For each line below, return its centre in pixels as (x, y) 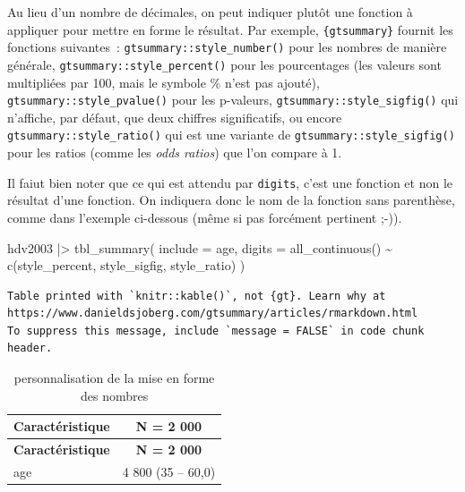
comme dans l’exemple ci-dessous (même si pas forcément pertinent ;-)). (205, 217)
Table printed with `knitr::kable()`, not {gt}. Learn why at (197, 296)
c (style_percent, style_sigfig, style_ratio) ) (126, 265)
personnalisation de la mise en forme (114, 378)
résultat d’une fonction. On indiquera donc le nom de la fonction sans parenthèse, (231, 200)
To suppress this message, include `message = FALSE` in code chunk (216, 331)
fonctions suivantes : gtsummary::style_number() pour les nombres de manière (227, 47)
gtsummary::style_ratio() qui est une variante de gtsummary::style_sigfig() (231, 135)
